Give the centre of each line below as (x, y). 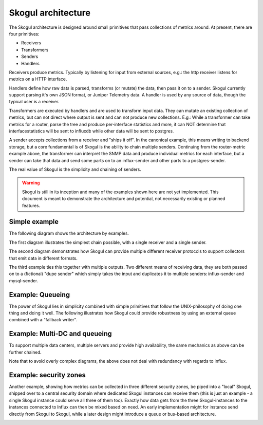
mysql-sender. (24, 280)
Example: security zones (47, 375)
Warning (31, 183)
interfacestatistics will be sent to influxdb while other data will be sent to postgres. (92, 131)
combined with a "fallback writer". (43, 320)
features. (31, 205)
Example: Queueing (39, 295)
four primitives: (24, 34)
